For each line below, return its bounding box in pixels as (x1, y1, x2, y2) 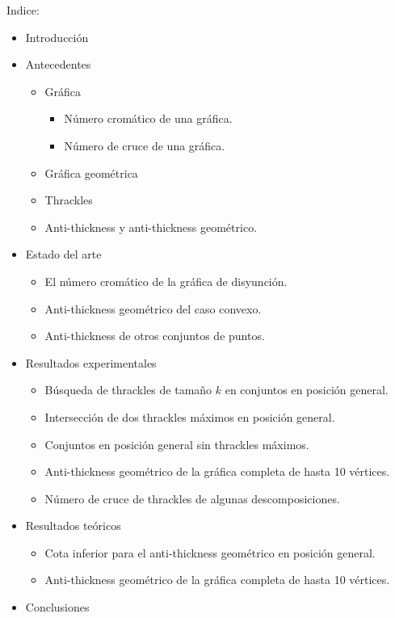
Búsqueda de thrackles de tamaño (44, 381, 212, 398)
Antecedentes (25, 56, 91, 73)
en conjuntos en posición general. (225, 381, 389, 398)
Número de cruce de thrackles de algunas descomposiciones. (44, 490, 340, 507)
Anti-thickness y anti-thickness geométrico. (44, 218, 258, 235)
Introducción (25, 28, 89, 45)
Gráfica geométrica (44, 164, 138, 181)
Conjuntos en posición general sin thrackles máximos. (44, 435, 309, 452)
